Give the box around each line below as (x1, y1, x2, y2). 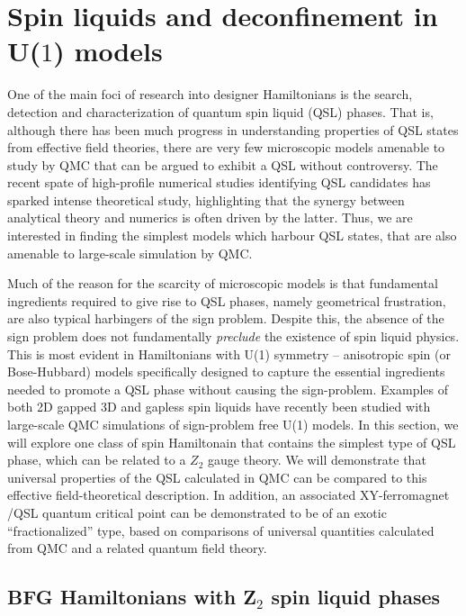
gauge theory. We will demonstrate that (208, 450, 426, 469)
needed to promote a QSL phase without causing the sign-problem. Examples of (7, 379, 448, 398)
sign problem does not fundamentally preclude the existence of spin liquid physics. (7, 327, 460, 346)
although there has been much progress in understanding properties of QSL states (7, 120, 459, 139)
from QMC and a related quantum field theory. (7, 539, 267, 557)
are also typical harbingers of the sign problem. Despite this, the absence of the (7, 309, 444, 328)
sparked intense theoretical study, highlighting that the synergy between (7, 190, 405, 209)
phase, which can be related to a (7, 450, 186, 469)
